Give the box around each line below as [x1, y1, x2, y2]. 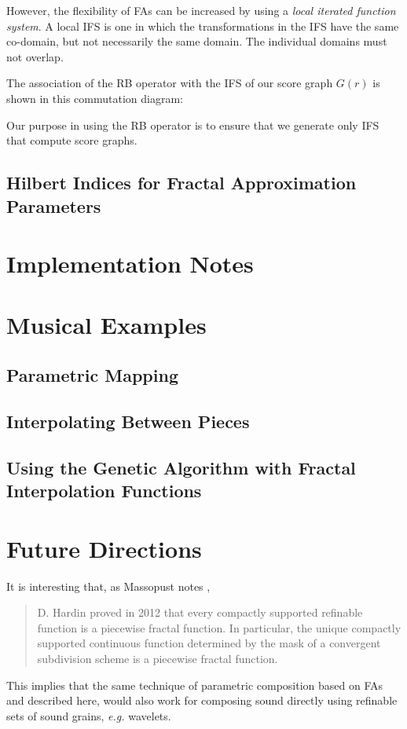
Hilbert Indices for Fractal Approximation [6, 170, 357, 195]
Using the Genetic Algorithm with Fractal [6, 455, 356, 479]
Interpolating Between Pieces [6, 408, 250, 433]
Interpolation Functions [6, 478, 202, 503]
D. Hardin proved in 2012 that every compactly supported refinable [37, 604, 363, 621]
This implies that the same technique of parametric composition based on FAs [6, 676, 383, 693]
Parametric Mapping [6, 363, 178, 387]
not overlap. [6, 48, 64, 64]
